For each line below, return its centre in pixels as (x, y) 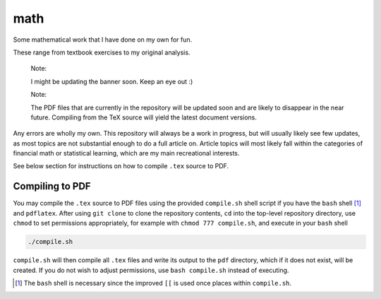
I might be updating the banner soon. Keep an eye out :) (112, 81)
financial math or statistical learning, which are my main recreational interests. (126, 153)
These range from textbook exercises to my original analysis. (102, 52)
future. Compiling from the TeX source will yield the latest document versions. (144, 117)
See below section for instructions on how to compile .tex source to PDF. (121, 166)
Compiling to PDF (52, 186)
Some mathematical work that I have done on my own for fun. (103, 40)
